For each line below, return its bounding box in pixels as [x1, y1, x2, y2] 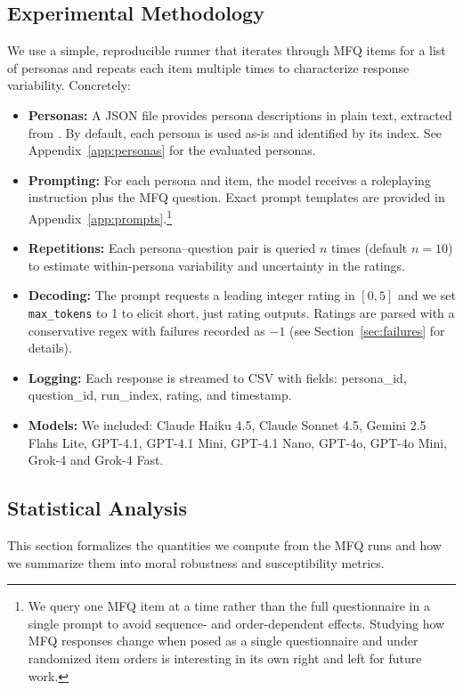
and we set [397, 286, 456, 304]
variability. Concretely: [7, 76, 131, 94]
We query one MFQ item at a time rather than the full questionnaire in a [28, 597, 430, 615]
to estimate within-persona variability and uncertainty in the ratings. [28, 256, 405, 274]
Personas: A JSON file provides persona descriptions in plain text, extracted [28, 105, 452, 124]
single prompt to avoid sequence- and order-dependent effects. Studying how [28, 613, 445, 632]
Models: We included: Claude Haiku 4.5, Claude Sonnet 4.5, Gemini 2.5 [28, 416, 426, 434]
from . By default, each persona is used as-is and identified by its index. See [28, 123, 443, 142]
